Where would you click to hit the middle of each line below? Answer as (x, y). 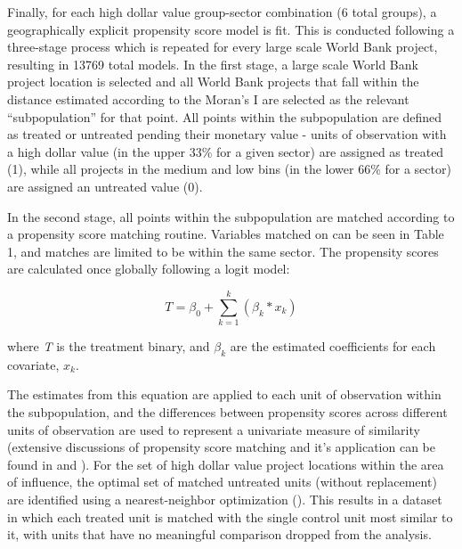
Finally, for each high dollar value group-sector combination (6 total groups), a (222, 12)
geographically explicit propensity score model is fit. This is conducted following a (231, 29)
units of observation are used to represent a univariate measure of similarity (214, 429)
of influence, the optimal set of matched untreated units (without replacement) (222, 482)
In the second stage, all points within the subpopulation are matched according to (231, 216)
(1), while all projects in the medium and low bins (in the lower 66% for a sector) (229, 169)
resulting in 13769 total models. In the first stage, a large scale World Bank (213, 64)
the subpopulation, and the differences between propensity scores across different (227, 412)
